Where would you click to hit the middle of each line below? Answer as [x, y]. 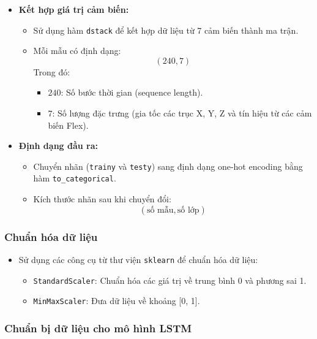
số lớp [188, 210]
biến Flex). [68, 125]
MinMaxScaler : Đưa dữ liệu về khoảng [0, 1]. [117, 301]
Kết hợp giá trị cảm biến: [74, 9]
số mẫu [160, 210]
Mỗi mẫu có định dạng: [77, 51]
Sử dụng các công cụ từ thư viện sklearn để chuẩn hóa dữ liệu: [138, 259]
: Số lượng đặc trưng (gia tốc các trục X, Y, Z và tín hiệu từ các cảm [182, 113]
